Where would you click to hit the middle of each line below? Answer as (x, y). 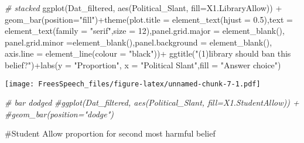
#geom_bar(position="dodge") (59, 114)
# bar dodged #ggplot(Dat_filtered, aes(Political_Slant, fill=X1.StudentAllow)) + (152, 102)
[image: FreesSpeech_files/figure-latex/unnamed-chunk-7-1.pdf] (133, 84)
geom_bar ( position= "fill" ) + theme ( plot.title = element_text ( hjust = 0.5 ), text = (149, 19)
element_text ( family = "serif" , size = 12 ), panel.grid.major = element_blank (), (145, 31)
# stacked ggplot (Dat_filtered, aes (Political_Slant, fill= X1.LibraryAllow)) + (144, 8)
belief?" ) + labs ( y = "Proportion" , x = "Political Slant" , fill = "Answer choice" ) (143, 64)
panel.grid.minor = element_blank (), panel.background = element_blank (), (139, 42)
